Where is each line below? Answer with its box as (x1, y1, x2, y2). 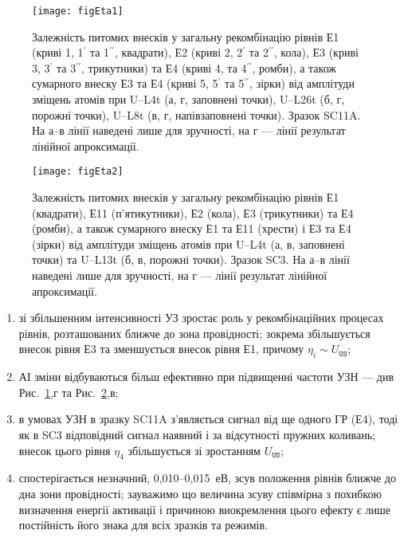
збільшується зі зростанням (127, 442, 261, 458)
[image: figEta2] (32, 166, 124, 178)
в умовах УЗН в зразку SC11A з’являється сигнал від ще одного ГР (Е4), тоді (18, 410, 398, 427)
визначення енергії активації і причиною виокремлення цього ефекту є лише (18, 501, 390, 517)
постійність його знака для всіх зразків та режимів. (18, 516, 268, 533)
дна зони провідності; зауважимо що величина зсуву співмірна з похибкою (18, 485, 382, 501)
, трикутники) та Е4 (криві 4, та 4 (81, 59, 247, 76)
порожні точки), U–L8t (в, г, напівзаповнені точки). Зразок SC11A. (32, 106, 361, 123)
